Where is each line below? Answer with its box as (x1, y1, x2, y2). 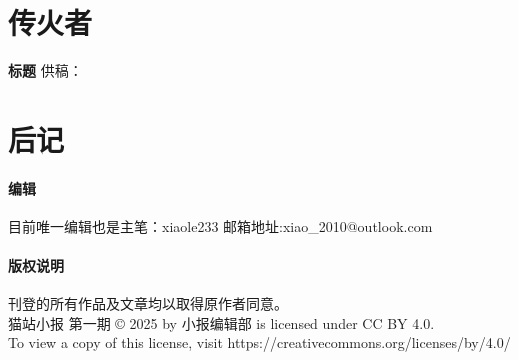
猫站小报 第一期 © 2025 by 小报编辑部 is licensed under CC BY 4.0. (8, 312, 435, 333)
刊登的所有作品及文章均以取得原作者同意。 (8, 293, 288, 314)
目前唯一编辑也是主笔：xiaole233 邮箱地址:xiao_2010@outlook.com (8, 215, 433, 236)
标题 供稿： (8, 60, 83, 81)
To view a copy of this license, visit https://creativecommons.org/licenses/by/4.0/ (8, 332, 511, 353)
